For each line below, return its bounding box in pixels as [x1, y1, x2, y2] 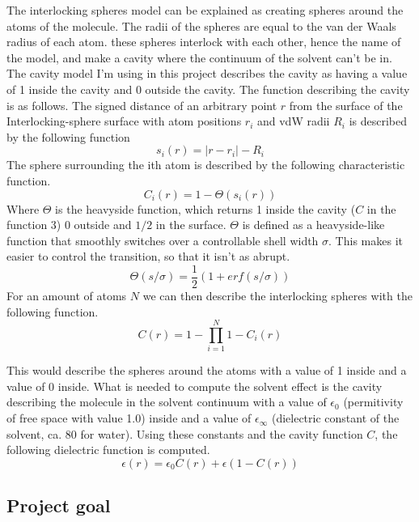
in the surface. [155, 216, 226, 233]
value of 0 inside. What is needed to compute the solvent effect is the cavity [6, 377, 383, 394]
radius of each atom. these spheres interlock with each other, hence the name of [6, 33, 401, 50]
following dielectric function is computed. [6, 441, 210, 458]
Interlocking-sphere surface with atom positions [6, 112, 242, 129]
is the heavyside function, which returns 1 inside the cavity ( [55, 200, 356, 217]
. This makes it [328, 231, 403, 248]
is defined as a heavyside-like [242, 216, 385, 233]
